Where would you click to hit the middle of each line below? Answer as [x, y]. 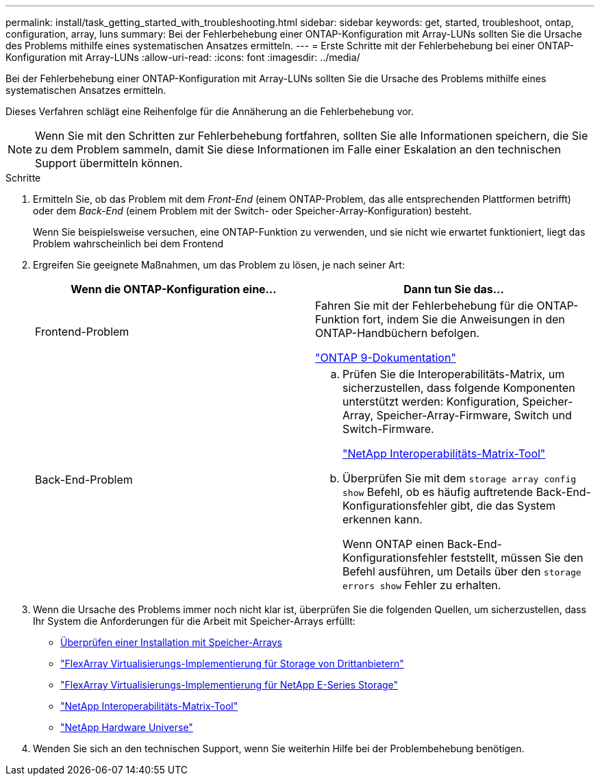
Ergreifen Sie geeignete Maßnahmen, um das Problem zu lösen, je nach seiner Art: [219, 265]
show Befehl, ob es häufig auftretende [438, 492]
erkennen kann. [383, 519]
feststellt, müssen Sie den [517, 558]
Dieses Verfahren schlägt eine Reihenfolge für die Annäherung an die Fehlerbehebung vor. [210, 111]
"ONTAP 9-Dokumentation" [386, 358]
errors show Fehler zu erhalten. [422, 585]
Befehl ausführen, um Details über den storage [462, 571]
